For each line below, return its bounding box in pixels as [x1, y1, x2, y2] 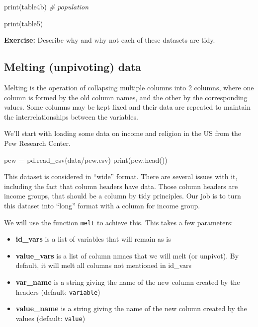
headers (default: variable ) [15, 286, 100, 297]
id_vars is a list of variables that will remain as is [15, 234, 171, 244]
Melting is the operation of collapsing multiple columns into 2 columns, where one [4, 82, 254, 92]
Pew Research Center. [4, 137, 71, 148]
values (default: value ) [15, 313, 86, 323]
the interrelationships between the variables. [4, 111, 138, 122]
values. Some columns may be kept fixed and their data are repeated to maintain [4, 102, 251, 112]
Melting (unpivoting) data [4, 59, 142, 74]
